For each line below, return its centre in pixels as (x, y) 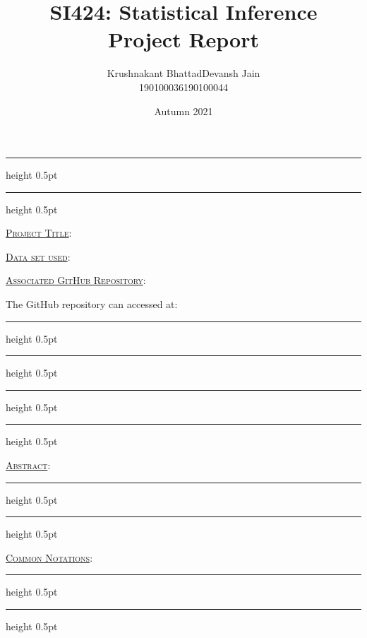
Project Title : (39, 233)
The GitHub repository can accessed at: (92, 304)
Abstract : (28, 465)
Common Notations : (49, 557)
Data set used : (38, 256)
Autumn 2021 (183, 111)
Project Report (183, 39)
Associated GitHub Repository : (76, 280)
